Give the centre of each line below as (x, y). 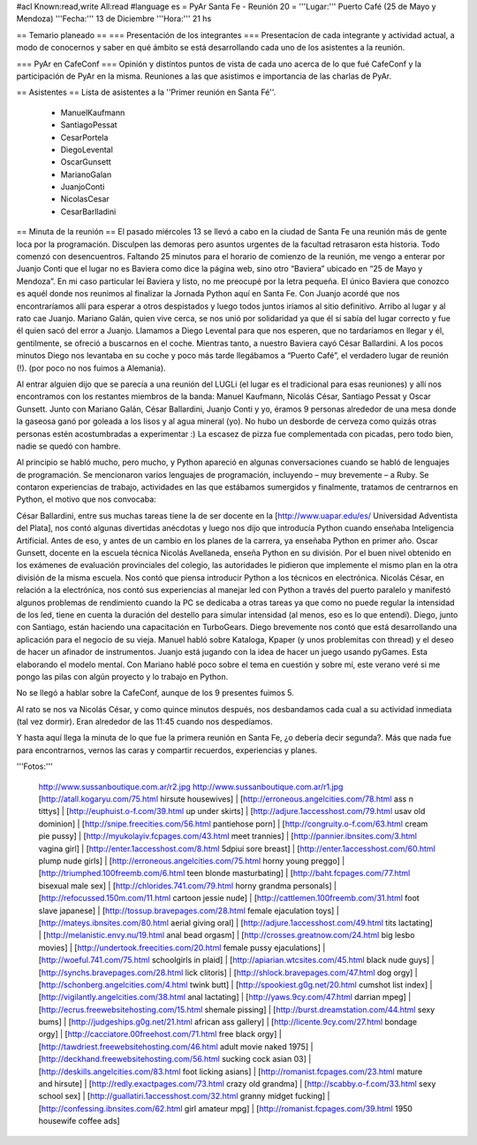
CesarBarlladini (88, 211)
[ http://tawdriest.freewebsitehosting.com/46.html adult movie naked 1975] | (176, 1046)
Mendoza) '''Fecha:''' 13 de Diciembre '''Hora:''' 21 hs (114, 19)
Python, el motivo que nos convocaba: (86, 499)
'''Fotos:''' (34, 766)
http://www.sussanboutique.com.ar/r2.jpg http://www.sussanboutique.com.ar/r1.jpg (191, 787)
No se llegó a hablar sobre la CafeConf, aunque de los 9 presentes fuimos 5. (155, 693)
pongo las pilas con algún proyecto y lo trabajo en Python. (122, 676)
